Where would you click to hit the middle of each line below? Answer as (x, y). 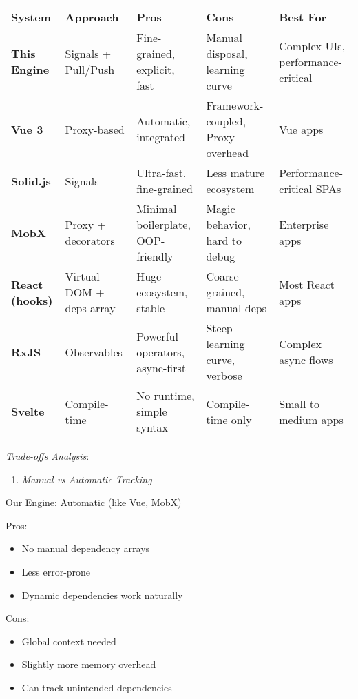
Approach (92, 17)
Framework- (235, 105)
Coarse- (224, 276)
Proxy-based (95, 129)
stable (151, 308)
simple (152, 411)
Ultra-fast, (161, 173)
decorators (90, 240)
